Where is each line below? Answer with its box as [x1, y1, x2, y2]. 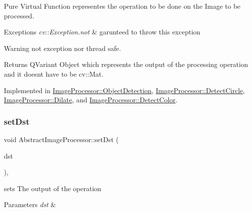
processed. [4, 10, 35, 20]
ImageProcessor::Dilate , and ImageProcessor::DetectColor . [4, 95, 178, 105]
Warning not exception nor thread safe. [4, 43, 121, 53]
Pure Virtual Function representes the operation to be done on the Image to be [4, 1, 241, 11]
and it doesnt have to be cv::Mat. [4, 68, 104, 79]
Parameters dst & [4, 199, 56, 210]
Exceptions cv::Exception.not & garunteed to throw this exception [4, 27, 200, 37]
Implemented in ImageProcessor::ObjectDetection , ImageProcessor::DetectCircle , [4, 85, 245, 95]
